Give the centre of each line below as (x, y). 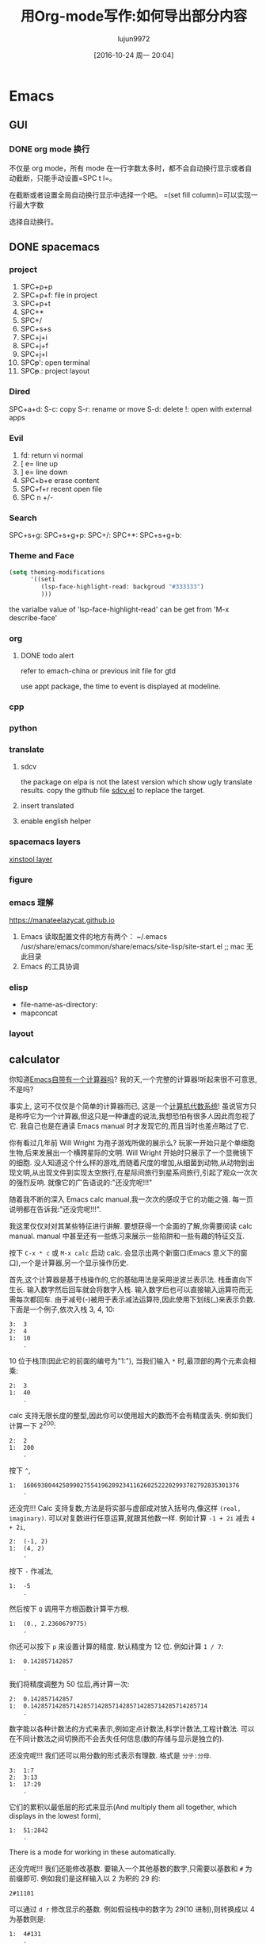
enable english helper (56, 821)
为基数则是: (28, 1919)
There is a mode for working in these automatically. (93, 1852)
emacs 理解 (31, 903)
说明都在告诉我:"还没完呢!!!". (55, 1209)
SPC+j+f (34, 346)
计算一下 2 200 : (32, 1424)
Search (23, 518)
